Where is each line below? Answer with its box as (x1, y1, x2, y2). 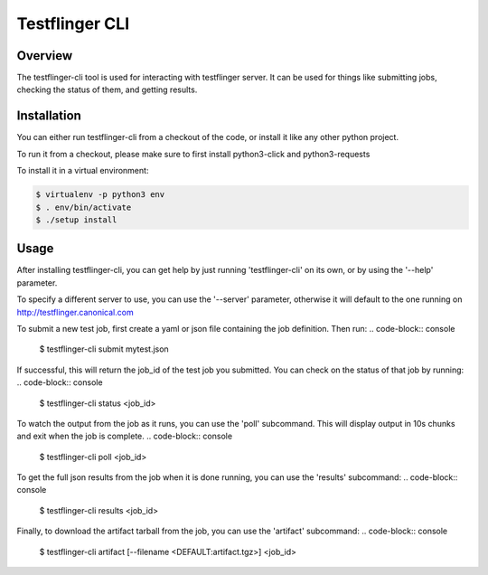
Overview (16, 48, 73, 63)
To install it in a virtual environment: (16, 165, 149, 176)
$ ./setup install (35, 214, 117, 225)
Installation (16, 108, 81, 124)
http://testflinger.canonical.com (16, 306, 135, 317)
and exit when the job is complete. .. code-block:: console (16, 430, 233, 442)
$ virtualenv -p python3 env (35, 190, 165, 200)
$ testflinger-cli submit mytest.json (39, 344, 169, 354)
